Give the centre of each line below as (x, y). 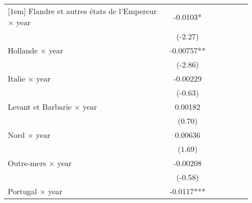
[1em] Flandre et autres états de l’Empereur (82, 11)
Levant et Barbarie (40, 107)
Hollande (23, 50)
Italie (17, 78)
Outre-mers (27, 163)
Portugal (23, 191)
